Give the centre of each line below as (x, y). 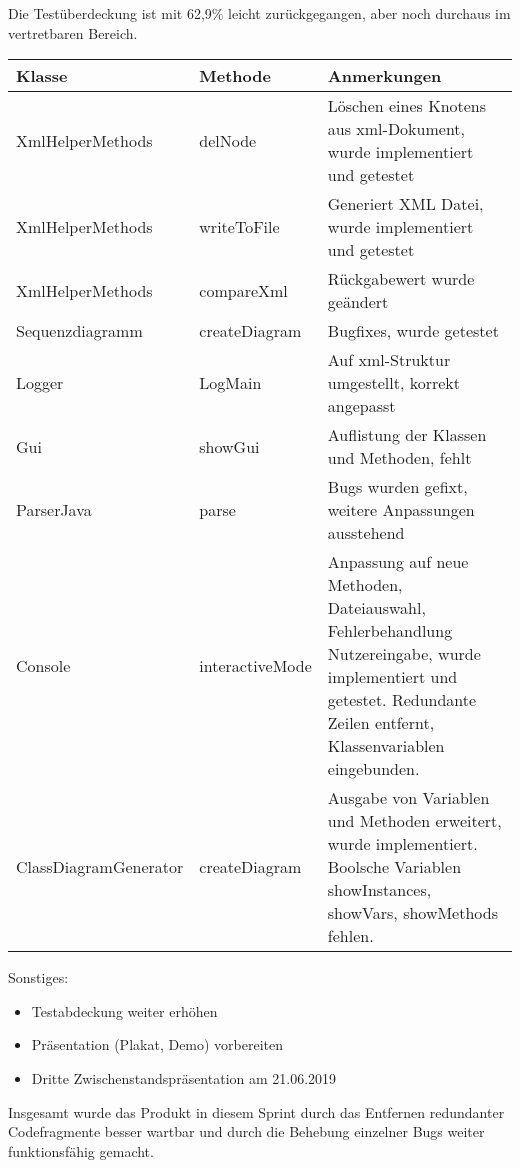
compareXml (243, 290)
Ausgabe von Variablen (408, 798)
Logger (40, 383)
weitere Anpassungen (401, 510)
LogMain (230, 383)
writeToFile (239, 227)
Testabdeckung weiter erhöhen (124, 1010)
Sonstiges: (38, 977)
